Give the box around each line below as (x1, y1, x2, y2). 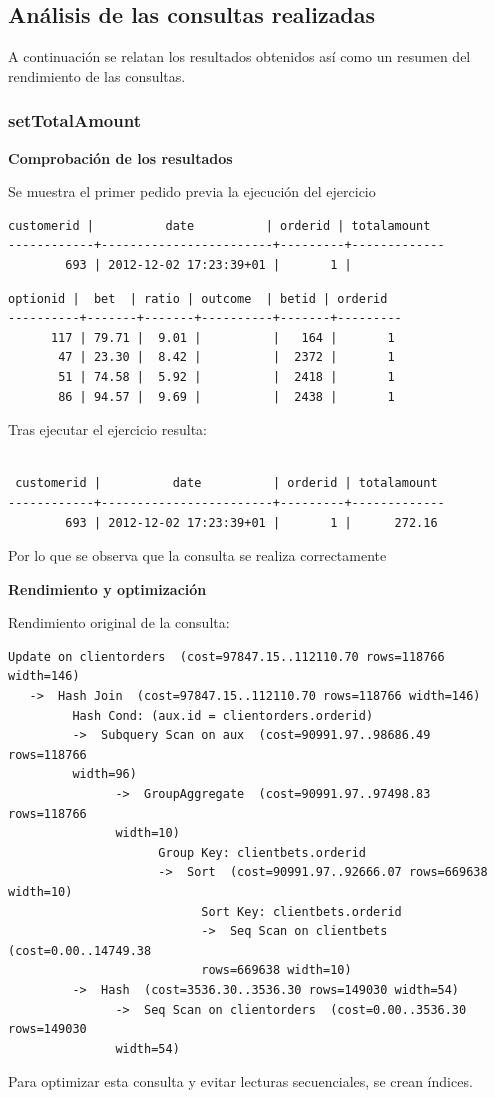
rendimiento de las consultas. (8, 65, 186, 86)
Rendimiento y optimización (8, 578, 207, 599)
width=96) (72, 767, 137, 782)
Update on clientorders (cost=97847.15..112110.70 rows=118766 (8, 649, 445, 664)
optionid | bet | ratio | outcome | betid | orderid (8, 291, 388, 306)
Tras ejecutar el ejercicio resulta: (8, 419, 208, 440)
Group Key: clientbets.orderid (158, 845, 366, 860)
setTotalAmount (8, 108, 141, 133)
